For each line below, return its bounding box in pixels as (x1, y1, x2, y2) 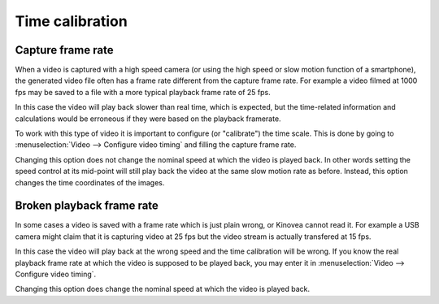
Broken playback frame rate (15, 199, 159, 213)
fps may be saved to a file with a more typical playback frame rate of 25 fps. (15, 87, 272, 97)
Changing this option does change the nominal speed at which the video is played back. (15, 284, 311, 294)
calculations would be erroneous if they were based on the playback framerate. (15, 114, 281, 124)
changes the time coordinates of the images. (15, 177, 165, 187)
